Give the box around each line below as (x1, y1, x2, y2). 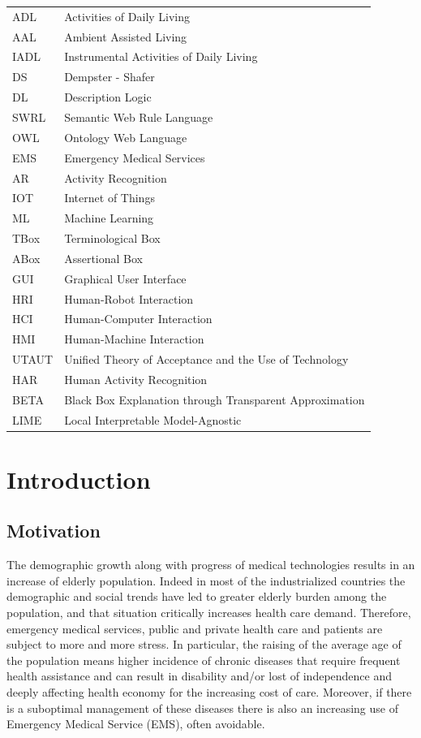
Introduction (6, 462, 151, 495)
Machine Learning (64, 209, 154, 227)
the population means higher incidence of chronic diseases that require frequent (6, 651, 401, 668)
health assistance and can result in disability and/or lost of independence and (6, 667, 393, 684)
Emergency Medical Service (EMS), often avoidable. (6, 715, 265, 732)
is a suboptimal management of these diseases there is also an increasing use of (6, 699, 398, 716)
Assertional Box (64, 249, 143, 266)
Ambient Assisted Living (64, 28, 187, 45)
